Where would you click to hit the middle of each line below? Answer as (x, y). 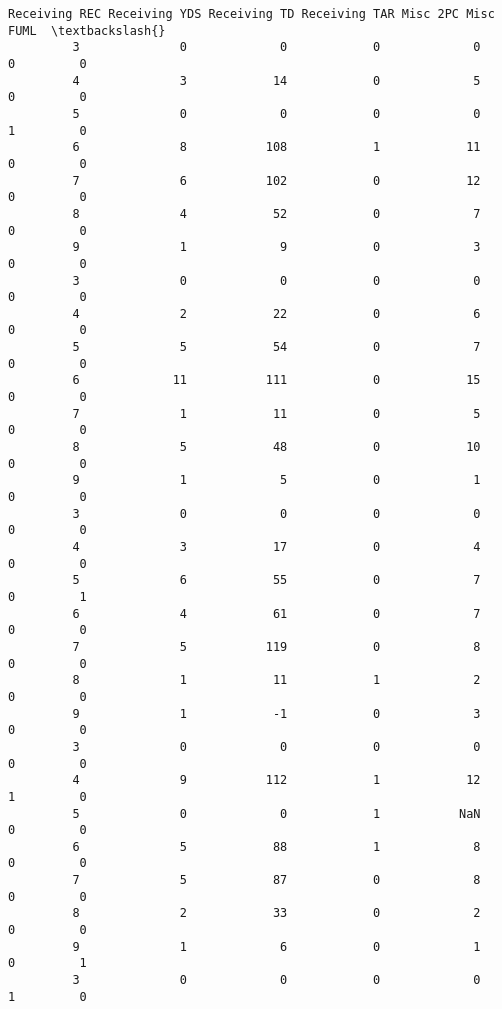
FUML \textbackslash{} (87, 30)
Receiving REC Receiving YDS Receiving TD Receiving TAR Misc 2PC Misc (251, 14)
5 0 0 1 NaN (276, 813)
